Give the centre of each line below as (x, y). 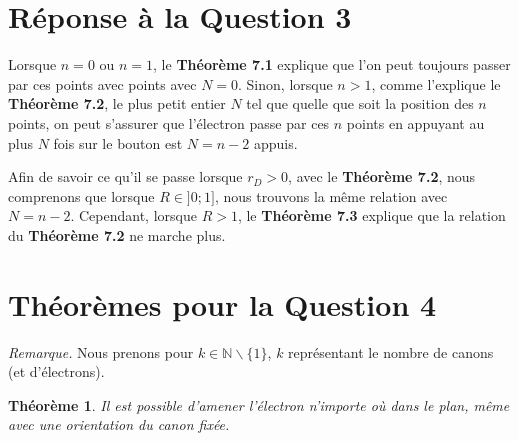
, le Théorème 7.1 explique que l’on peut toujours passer (332, 64)
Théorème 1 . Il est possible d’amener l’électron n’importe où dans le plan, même (259, 404)
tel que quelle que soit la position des (360, 103)
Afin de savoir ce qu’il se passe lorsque (125, 176)
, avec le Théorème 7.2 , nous (382, 176)
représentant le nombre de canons (391, 351)
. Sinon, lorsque (285, 83)
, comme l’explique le (436, 83)
